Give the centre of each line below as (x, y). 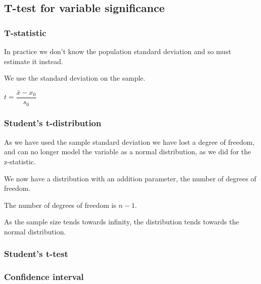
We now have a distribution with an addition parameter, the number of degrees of (130, 178)
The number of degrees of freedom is (60, 205)
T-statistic (25, 32)
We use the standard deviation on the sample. (75, 78)
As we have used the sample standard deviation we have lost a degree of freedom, (129, 141)
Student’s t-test (36, 254)
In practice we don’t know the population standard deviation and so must (118, 51)
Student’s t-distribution (53, 123)
